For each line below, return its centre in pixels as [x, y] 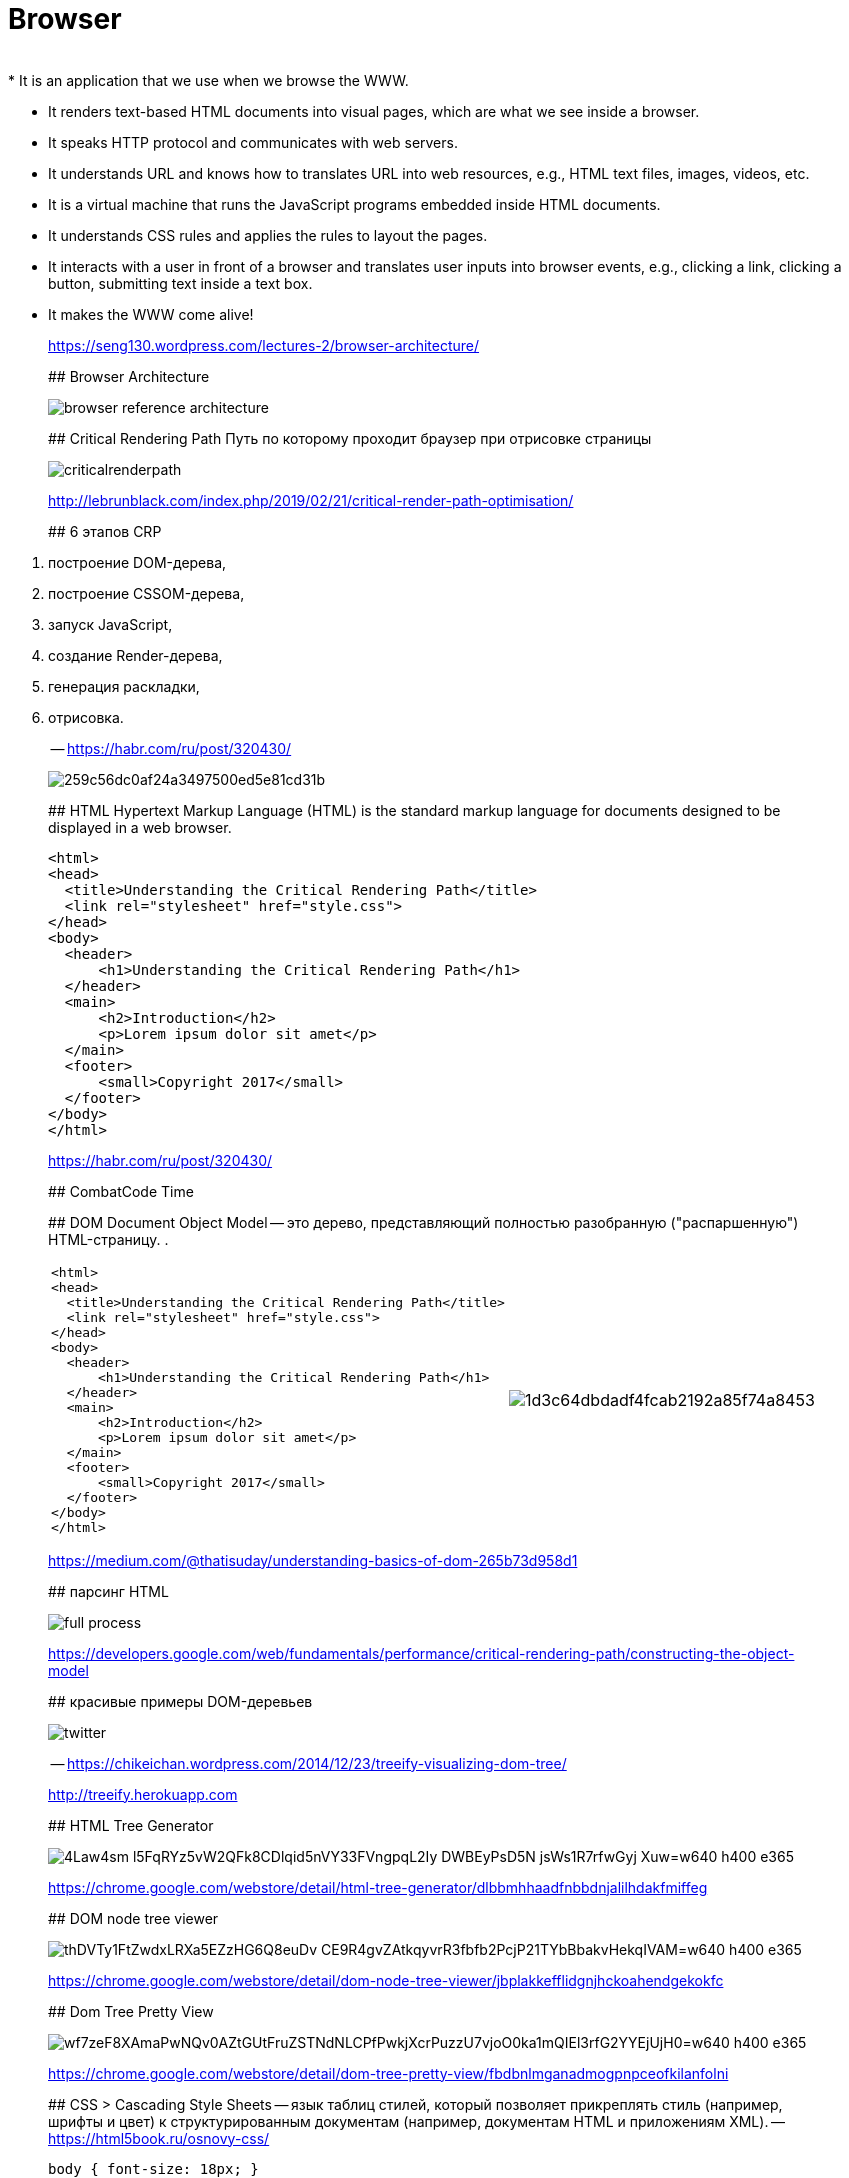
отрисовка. [86, 717]
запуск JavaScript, [110, 624]
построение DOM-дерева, [137, 562]
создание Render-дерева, [135, 655]
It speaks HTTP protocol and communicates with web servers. [253, 142]
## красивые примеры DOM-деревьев [180, 1701]
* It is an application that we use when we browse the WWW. [208, 80]
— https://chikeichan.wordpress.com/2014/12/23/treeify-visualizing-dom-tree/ [308, 1763]
